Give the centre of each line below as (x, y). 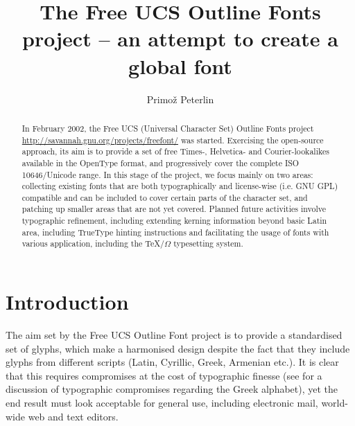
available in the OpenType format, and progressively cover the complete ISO (161, 162)
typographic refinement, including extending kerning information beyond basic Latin (174, 221)
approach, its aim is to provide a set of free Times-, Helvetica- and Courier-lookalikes (175, 151)
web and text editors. (73, 416)
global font (180, 65)
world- (335, 403)
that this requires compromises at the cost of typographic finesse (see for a (164, 375)
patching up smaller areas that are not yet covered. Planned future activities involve (174, 209)
